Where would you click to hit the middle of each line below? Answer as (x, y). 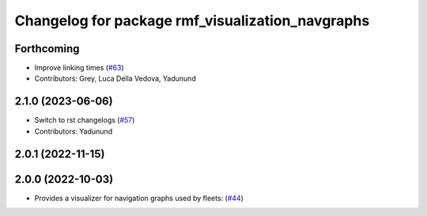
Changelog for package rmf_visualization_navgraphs (192, 21)
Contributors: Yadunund (74, 131)
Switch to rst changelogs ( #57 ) (85, 120)
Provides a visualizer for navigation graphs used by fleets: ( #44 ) (139, 198)
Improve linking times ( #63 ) (79, 68)
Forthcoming (47, 49)
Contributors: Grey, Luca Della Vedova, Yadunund (115, 78)
